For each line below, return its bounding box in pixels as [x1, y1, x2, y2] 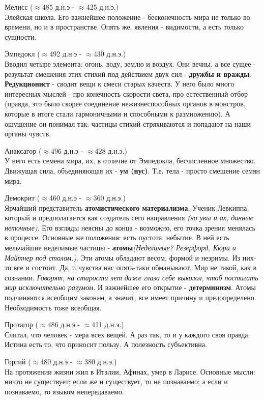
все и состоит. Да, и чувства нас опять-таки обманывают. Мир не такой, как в [13, 262, 257, 273]
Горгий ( [5, 356, 31, 366]
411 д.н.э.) [92, 319, 124, 330]
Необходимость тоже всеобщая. [5, 302, 102, 312]
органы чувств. [5, 128, 51, 139]
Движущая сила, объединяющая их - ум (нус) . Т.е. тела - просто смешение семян [5, 165, 260, 176]
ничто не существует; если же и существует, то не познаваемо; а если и [5, 376, 228, 387]
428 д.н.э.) [95, 145, 128, 156]
